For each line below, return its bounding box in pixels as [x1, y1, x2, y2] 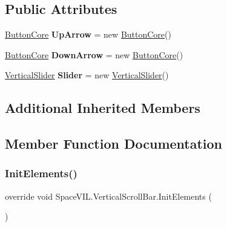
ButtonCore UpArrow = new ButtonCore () [5, 28, 171, 41]
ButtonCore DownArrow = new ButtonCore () [5, 48, 183, 61]
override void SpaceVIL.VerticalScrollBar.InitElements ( [5, 189, 212, 202]
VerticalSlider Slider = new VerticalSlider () [5, 69, 169, 81]
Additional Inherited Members [5, 98, 200, 117]
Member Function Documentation [5, 134, 223, 153]
